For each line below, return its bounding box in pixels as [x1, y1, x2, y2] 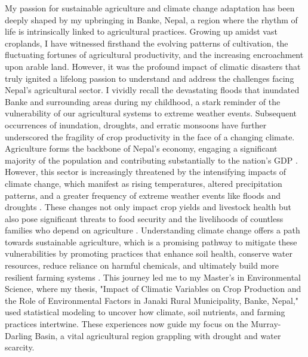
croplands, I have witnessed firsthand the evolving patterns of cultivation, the [5, 36, 288, 49]
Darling [5, 329, 32, 341]
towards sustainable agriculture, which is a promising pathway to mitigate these [5, 235, 297, 248]
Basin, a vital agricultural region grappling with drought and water [35, 329, 281, 341]
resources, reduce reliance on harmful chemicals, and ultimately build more [5, 259, 279, 272]
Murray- [251, 318, 281, 330]
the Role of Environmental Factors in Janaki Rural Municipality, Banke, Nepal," [5, 294, 298, 306]
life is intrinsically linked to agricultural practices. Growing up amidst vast [5, 25, 278, 38]
